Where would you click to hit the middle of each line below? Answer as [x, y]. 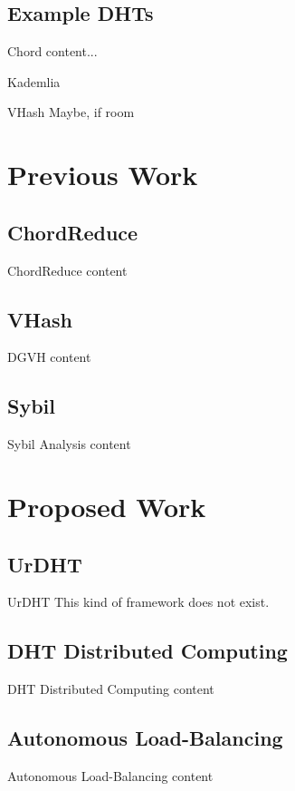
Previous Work [103, 175]
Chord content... [52, 51]
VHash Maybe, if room [71, 112]
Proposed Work [107, 506]
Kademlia [34, 81]
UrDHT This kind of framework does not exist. [138, 602]
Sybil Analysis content [69, 444]
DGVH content [49, 357]
